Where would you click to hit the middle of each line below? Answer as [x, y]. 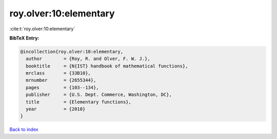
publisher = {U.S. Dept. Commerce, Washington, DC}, [99, 95]
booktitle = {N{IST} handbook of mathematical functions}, [107, 66]
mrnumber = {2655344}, [61, 80]
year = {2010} [56, 109]
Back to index [24, 130]
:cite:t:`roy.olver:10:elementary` [42, 29]
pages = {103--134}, [63, 87]
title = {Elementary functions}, [79, 102]
